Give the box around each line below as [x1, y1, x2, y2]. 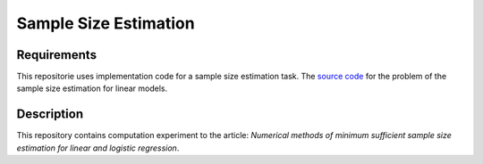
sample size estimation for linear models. [16, 83, 168, 94]
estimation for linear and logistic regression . [16, 143, 180, 153]
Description [16, 107, 84, 122]
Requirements [16, 47, 97, 62]
